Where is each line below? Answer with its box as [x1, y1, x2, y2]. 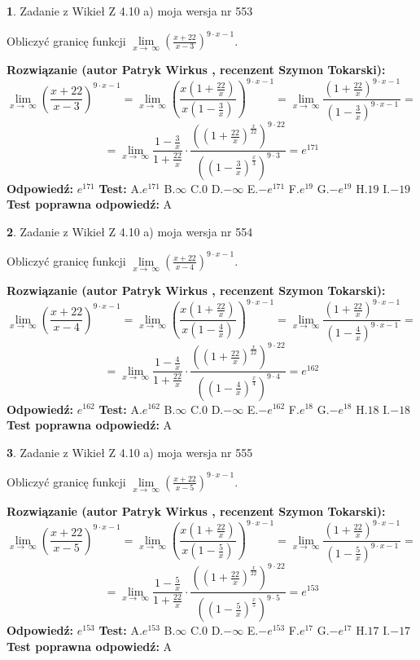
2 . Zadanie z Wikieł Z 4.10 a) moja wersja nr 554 [7, 222, 253, 240]
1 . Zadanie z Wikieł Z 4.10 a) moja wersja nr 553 [7, 2, 253, 19]
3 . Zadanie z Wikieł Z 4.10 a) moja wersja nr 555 [7, 443, 253, 460]
